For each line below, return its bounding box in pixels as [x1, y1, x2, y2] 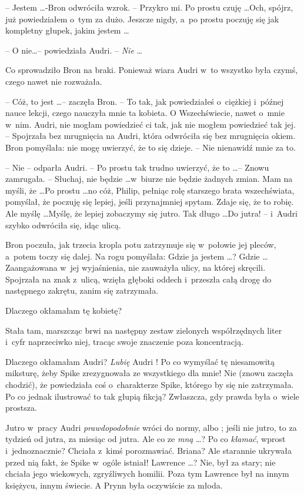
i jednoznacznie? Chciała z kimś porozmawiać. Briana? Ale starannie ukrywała [5, 444, 292, 456]
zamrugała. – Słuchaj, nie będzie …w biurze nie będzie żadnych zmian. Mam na [5, 172, 293, 185]
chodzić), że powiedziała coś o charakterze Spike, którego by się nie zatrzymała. [5, 378, 294, 391]
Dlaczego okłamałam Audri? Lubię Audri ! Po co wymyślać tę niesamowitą [5, 355, 275, 367]
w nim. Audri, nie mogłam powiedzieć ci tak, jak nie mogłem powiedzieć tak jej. [5, 118, 296, 130]
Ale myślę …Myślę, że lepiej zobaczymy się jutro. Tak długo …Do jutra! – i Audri [5, 207, 298, 219]
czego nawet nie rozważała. [5, 75, 102, 87]
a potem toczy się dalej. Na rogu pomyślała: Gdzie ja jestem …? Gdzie [5, 250, 260, 262]
